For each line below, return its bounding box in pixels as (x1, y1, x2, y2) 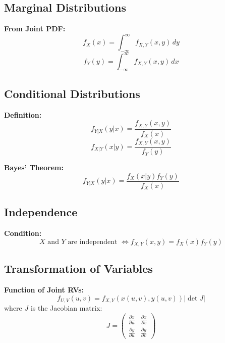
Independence (4, 204, 78, 220)
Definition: (4, 109, 42, 120)
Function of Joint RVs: (4, 284, 84, 295)
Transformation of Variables (4, 261, 153, 276)
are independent (68, 238, 118, 246)
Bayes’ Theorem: (4, 162, 64, 173)
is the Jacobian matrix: (30, 303, 102, 313)
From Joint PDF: (4, 23, 66, 34)
